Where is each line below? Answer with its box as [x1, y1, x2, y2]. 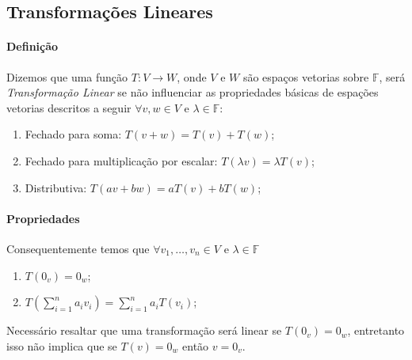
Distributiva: [25, 179, 87, 195]
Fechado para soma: [25, 126, 122, 142]
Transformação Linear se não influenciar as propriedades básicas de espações [6, 84, 379, 100]
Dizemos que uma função [6, 68, 128, 85]
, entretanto [347, 322, 405, 339]
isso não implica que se [6, 337, 117, 354]
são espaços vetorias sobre [242, 68, 369, 85]
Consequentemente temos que [6, 240, 150, 256]
